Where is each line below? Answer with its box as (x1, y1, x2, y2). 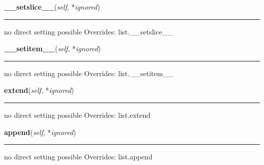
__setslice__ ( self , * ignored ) (4, 2, 100, 12)
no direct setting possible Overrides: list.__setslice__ (4, 26, 173, 37)
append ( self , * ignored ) (4, 126, 76, 137)
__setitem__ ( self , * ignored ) (4, 43, 101, 54)
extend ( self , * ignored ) (4, 85, 74, 95)
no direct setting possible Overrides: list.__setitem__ (4, 68, 174, 78)
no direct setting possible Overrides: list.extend (4, 109, 151, 120)
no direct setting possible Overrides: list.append (4, 151, 153, 162)
